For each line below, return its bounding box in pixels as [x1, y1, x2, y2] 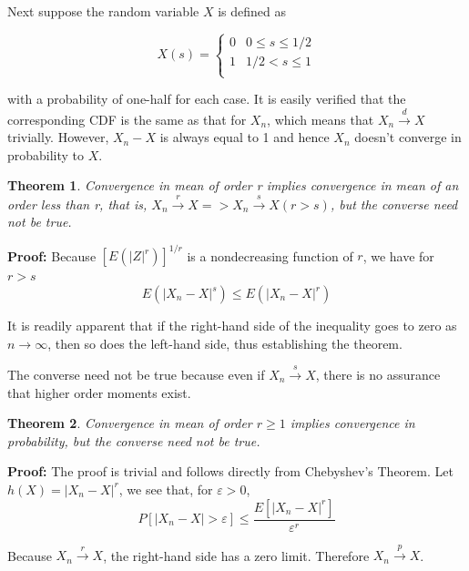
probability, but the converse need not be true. [7, 431, 260, 450]
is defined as [218, 2, 286, 20]
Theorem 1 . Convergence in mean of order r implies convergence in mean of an [7, 176, 459, 195]
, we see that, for [118, 479, 213, 498]
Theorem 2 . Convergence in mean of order [7, 413, 252, 433]
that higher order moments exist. [7, 382, 191, 402]
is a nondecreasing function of [187, 246, 353, 265]
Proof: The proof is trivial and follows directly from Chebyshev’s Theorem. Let [7, 462, 454, 481]
